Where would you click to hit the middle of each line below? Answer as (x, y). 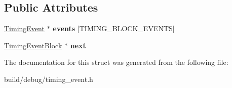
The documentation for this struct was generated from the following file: (116, 62)
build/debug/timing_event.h (49, 79)
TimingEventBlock (33, 45)
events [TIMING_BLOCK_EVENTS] (114, 28)
